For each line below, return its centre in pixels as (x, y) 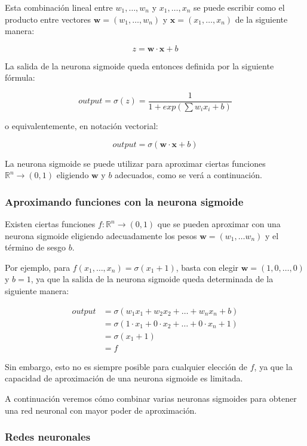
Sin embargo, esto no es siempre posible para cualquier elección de (126, 366)
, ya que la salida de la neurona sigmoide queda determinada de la (152, 279)
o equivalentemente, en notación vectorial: (82, 126)
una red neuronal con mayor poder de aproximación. (101, 410)
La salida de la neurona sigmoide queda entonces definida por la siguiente (139, 65)
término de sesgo (36, 247)
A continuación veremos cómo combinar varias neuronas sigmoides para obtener (151, 398)
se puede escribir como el (239, 7)
